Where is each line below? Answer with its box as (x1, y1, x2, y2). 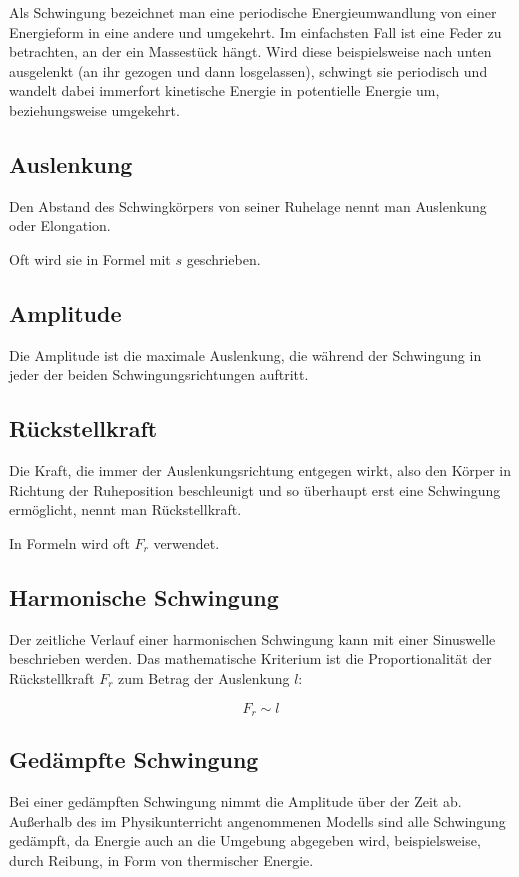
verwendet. (153, 532, 220, 553)
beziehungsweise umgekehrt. (9, 99, 180, 120)
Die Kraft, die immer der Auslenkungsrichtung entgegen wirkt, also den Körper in (9, 460, 511, 481)
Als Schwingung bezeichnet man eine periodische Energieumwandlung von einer (9, 2, 497, 22)
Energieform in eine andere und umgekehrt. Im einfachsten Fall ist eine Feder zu (9, 21, 502, 42)
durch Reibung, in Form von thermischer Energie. (9, 849, 314, 870)
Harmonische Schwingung (9, 581, 279, 612)
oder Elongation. (9, 215, 111, 236)
